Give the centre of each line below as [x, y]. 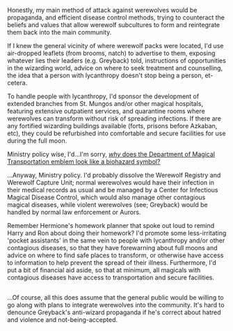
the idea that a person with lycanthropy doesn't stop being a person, [105, 75]
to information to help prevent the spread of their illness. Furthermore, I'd [112, 263]
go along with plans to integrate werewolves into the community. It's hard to [116, 305]
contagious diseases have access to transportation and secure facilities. [111, 277]
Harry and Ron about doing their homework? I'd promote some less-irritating [117, 233]
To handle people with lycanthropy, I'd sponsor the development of [103, 96]
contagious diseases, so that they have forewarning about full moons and [112, 248]
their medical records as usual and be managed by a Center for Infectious [113, 190]
